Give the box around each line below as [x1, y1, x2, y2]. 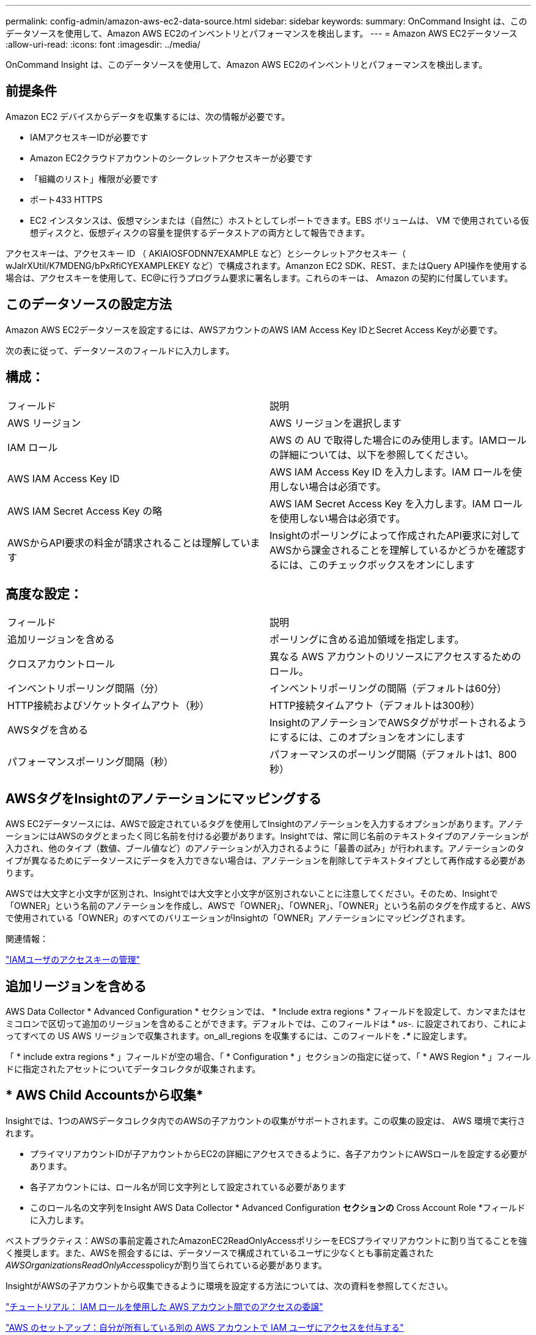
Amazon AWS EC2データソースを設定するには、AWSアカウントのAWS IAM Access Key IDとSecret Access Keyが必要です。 [6, 324, 502, 335]
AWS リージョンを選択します [270, 416, 402, 429]
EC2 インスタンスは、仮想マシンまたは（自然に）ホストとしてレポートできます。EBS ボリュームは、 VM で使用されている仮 [30, 215, 529, 226]
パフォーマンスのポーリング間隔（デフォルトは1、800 [270, 748, 517, 761]
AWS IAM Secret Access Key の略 [7, 504, 163, 517]
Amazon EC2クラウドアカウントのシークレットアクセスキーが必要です [30, 152, 313, 163]
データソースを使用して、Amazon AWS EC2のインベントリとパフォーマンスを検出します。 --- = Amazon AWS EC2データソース [6, 28, 518, 39]
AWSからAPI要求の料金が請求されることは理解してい [7, 536, 251, 549]
